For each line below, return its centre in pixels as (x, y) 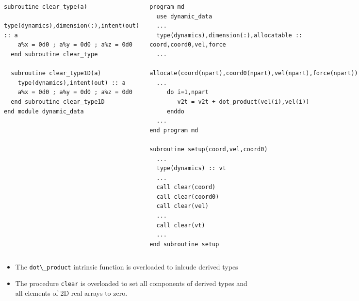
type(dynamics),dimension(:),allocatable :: (229, 35)
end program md (174, 130)
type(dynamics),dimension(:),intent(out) (72, 26)
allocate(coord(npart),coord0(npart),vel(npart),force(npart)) (254, 73)
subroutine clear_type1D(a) (56, 73)
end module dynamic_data (44, 111)
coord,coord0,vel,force (188, 45)
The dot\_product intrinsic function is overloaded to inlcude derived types (127, 267)
